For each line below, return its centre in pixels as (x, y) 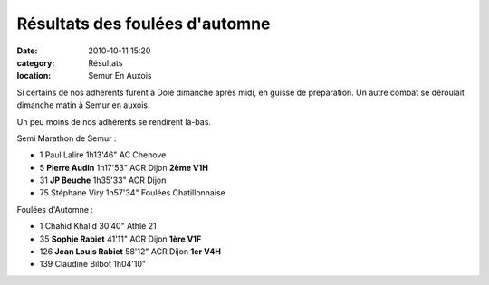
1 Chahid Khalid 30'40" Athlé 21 (98, 226)
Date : (27, 51)
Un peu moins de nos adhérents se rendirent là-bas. (114, 121)
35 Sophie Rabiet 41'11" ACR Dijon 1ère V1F (120, 239)
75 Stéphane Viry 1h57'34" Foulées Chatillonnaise (132, 193)
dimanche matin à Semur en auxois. (83, 105)
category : (36, 62)
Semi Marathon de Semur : (67, 138)
